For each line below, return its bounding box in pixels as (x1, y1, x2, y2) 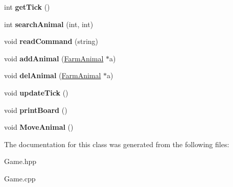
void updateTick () (4, 87, 68, 98)
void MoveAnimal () (4, 122, 74, 132)
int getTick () (4, 2, 50, 12)
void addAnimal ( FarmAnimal (4, 53, 104, 63)
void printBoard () (4, 104, 67, 115)
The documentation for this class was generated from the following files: (4, 138, 229, 149)
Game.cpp (4, 173, 36, 183)
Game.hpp (4, 156, 37, 167)
